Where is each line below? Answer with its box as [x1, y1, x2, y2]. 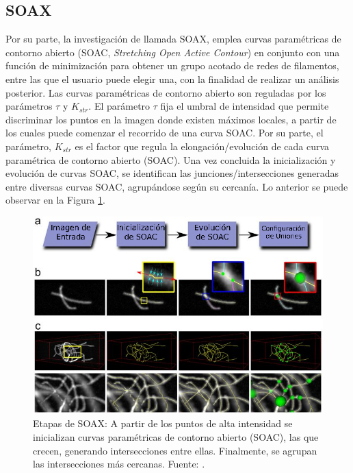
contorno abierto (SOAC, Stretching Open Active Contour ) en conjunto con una [5, 45, 340, 59]
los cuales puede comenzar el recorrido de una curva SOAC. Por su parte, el [5, 125, 324, 140]
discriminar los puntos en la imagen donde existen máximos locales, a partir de [5, 112, 337, 126]
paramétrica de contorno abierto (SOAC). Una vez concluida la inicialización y [5, 152, 336, 167]
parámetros [5, 99, 53, 113]
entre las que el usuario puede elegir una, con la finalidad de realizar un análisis [5, 71, 339, 86]
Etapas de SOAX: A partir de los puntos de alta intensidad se [33, 416, 293, 430]
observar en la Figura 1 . [5, 193, 105, 207]
